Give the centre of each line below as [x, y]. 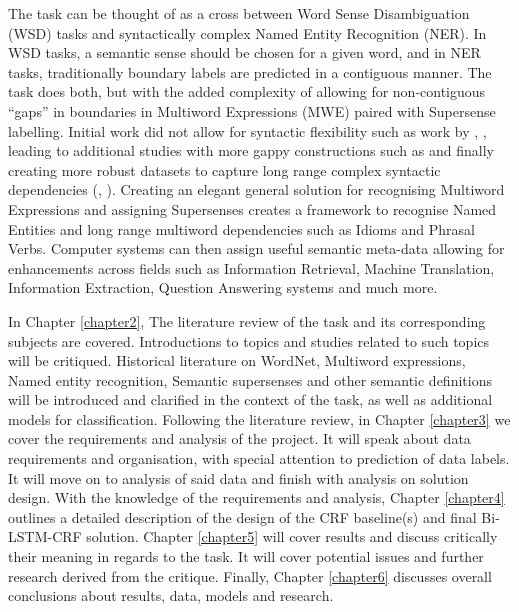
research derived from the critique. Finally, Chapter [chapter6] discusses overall [250, 575]
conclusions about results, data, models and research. [171, 595]
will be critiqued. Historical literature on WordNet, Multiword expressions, [237, 360]
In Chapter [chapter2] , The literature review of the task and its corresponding [247, 320]
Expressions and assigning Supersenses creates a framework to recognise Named [252, 208]
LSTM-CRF [45, 536]
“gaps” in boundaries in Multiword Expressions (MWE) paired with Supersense [252, 110]
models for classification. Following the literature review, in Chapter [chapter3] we [259, 418]
